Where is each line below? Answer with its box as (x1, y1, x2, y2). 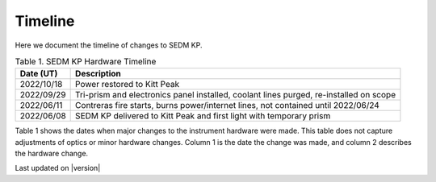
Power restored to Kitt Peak (75, 79, 180, 90)
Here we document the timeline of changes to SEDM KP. (15, 40, 203, 50)
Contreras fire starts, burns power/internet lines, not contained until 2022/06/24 (75, 100, 379, 111)
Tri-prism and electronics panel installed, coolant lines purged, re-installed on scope (75, 89, 396, 101)
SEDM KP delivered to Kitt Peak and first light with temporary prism (75, 110, 331, 122)
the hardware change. (15, 149, 89, 159)
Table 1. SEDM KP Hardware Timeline (15, 56, 157, 68)
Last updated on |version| (15, 163, 101, 173)
